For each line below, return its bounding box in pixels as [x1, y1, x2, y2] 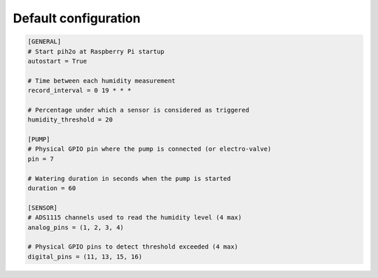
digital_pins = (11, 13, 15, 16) [27, 252, 143, 261]
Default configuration [13, 10, 141, 26]
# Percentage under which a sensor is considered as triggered [27, 105, 250, 114]
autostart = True [27, 57, 87, 65]
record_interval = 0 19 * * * [27, 87, 132, 94]
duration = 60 [27, 184, 76, 192]
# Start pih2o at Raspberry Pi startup [27, 47, 164, 55]
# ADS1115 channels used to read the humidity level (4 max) [27, 214, 242, 221]
